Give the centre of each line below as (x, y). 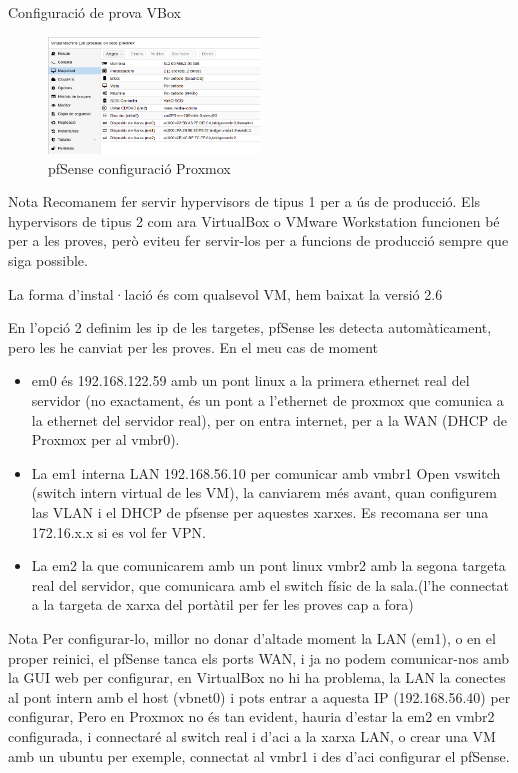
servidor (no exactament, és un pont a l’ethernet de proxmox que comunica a (267, 400)
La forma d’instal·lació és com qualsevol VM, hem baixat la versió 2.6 (225, 293)
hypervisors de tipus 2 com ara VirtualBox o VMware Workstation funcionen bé (254, 220)
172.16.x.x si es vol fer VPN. (119, 531)
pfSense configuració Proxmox (139, 167)
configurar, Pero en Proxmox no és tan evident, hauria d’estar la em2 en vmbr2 (251, 716)
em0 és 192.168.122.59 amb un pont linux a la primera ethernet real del (250, 380)
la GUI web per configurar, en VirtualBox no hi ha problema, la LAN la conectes (257, 677)
